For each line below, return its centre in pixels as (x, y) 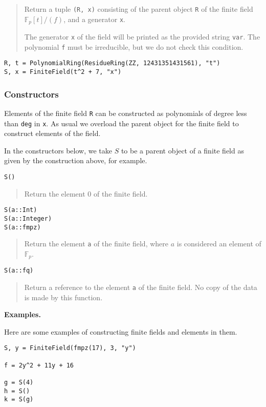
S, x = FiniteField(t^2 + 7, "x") (63, 72)
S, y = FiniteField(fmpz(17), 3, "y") (70, 348)
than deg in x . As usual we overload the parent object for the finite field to (121, 123)
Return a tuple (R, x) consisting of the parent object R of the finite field (139, 9)
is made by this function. (63, 297)
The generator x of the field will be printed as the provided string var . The (142, 37)
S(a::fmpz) (23, 227)
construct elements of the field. (52, 133)
